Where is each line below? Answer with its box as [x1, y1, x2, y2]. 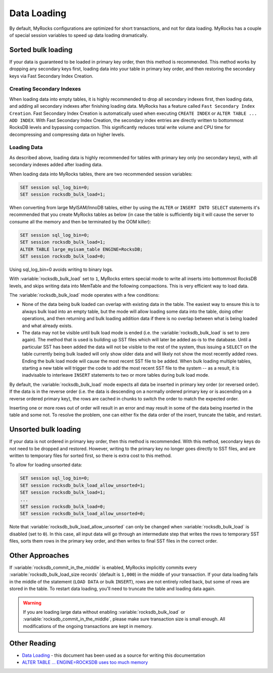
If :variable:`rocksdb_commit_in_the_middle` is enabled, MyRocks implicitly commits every [9, 564, 197, 571]
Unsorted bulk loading [9, 425, 81, 434]
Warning [23, 600, 41, 606]
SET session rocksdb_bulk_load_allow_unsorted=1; [20, 482, 146, 488]
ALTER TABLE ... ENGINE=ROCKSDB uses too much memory [22, 659, 148, 665]
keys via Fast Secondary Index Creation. [9, 73, 94, 79]
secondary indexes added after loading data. [9, 162, 103, 168]
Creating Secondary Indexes [9, 85, 81, 93]
